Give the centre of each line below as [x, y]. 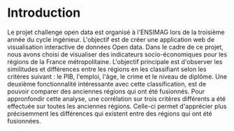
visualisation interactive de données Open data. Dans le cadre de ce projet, [115, 47]
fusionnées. [24, 121]
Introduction [44, 13]
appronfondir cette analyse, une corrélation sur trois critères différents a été [116, 98]
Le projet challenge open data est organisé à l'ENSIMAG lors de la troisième [116, 32]
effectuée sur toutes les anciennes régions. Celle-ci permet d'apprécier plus [117, 106]
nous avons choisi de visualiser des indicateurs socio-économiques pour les [117, 54]
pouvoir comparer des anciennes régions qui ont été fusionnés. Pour [106, 91]
